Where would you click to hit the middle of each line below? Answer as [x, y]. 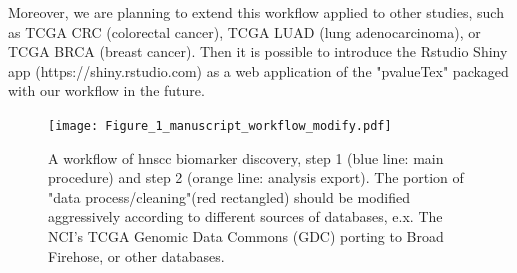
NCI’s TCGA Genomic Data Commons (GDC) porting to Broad [246, 236]
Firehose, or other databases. [136, 255]
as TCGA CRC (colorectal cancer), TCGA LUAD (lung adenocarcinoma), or [244, 31]
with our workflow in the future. [106, 90]
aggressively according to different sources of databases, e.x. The [245, 216]
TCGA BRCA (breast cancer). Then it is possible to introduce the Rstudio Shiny [258, 51]
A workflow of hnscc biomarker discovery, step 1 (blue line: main [246, 157]
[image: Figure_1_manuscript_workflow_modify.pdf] [220, 125]
